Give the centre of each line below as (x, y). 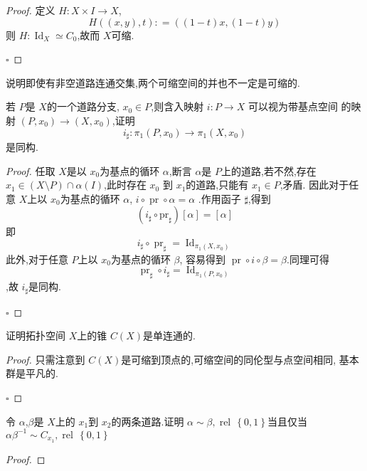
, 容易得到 (203, 259)
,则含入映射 (177, 106)
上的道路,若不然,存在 (269, 170)
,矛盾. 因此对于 (314, 185)
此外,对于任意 (37, 259)
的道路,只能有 (217, 185)
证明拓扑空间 (36, 335)
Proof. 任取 (31, 170)
